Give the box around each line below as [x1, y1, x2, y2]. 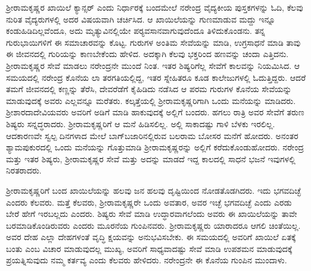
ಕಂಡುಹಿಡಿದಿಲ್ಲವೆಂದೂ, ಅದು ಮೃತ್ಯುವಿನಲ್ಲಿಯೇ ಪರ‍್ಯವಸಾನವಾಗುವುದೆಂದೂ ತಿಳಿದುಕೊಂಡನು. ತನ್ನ [6, 24, 265, 37]
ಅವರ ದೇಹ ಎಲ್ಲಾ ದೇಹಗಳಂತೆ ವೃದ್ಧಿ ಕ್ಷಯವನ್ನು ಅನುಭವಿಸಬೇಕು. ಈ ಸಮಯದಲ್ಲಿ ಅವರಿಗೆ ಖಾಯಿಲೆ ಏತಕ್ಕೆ [6, 231, 296, 243]
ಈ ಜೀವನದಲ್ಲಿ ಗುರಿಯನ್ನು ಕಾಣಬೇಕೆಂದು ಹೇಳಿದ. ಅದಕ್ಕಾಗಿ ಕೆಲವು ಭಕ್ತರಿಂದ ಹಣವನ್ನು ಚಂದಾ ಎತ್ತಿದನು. [6, 48, 289, 60]
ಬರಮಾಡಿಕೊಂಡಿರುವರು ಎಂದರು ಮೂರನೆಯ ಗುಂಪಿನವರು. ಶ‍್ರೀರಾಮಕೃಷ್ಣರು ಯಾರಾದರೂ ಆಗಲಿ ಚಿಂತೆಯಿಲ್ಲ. [6, 219, 301, 231]
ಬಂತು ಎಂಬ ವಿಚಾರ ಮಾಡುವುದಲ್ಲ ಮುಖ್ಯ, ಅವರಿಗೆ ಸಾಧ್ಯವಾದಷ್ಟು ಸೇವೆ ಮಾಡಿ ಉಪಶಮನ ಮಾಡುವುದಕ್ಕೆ [6, 242, 293, 254]
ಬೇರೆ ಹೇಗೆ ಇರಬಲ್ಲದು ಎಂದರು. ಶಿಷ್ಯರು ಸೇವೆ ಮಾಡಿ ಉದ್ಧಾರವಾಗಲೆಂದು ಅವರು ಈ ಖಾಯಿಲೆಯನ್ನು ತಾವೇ [6, 207, 297, 220]
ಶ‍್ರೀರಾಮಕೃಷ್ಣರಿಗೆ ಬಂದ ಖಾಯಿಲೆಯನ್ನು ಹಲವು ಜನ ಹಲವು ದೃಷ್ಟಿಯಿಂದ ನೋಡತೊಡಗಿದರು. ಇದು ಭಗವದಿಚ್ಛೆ [6, 184, 301, 196]
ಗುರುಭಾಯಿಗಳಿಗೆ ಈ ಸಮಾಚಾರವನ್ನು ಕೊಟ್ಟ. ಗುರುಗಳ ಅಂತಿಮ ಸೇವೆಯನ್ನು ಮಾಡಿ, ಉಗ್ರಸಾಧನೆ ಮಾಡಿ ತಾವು [6, 36, 301, 48]
